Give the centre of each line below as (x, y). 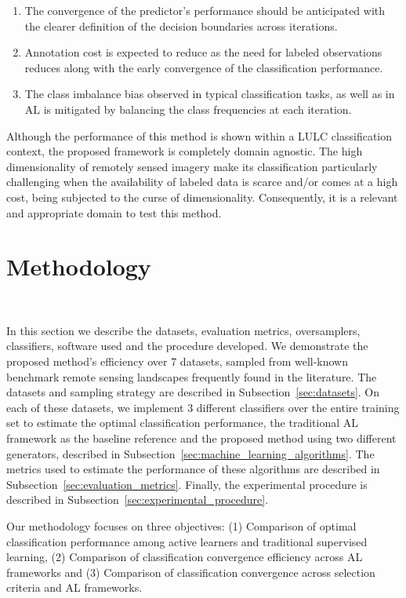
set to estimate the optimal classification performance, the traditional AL (182, 423)
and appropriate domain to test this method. (114, 212)
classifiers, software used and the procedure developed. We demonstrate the (187, 346)
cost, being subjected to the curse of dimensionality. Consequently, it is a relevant (202, 197)
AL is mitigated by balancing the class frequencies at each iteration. (188, 109)
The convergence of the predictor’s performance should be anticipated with (205, 10)
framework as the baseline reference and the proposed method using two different (201, 438)
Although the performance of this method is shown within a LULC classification (199, 135)
